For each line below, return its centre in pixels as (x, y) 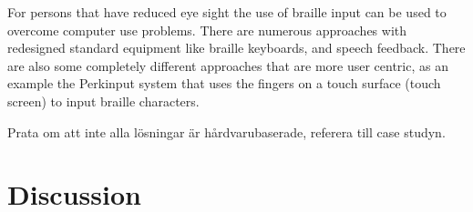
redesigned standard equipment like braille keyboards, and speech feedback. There (236, 48)
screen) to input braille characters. (103, 101)
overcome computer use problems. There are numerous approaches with (207, 30)
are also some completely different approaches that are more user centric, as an (228, 65)
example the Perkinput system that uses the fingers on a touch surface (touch (224, 83)
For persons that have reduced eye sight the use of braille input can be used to (227, 12)
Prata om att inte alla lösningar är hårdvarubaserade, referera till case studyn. (226, 131)
